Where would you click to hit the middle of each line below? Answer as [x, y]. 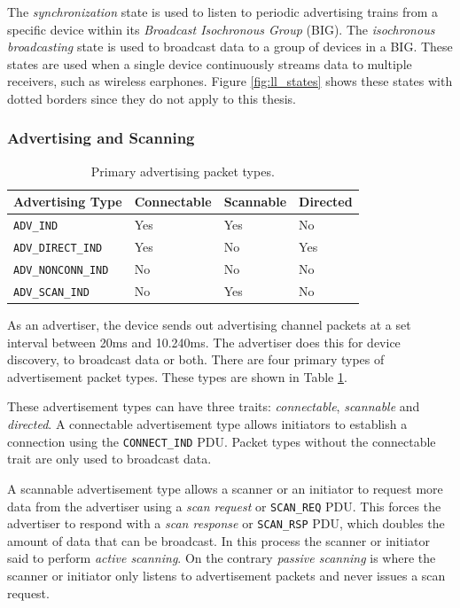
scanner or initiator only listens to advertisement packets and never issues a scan [226, 575]
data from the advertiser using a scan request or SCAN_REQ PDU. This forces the [224, 506]
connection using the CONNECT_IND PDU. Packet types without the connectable [222, 441]
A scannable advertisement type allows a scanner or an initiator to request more [225, 488]
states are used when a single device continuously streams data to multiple [210, 63]
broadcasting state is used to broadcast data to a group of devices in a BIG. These [230, 47]
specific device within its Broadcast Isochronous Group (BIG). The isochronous [221, 29]
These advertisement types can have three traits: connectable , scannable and [214, 406]
